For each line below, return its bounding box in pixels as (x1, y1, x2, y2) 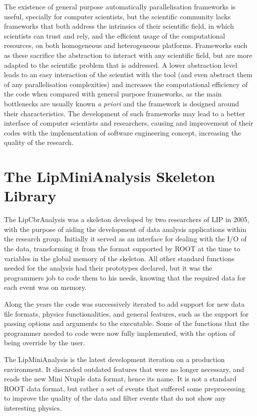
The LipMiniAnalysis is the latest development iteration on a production (4, 354, 225, 364)
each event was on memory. (4, 282, 87, 292)
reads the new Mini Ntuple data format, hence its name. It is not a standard (4, 373, 237, 384)
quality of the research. (4, 137, 74, 147)
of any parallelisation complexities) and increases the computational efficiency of (4, 79, 248, 89)
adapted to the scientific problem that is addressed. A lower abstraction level (4, 59, 238, 70)
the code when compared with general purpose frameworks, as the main (4, 89, 222, 99)
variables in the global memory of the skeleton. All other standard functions (4, 253, 235, 263)
